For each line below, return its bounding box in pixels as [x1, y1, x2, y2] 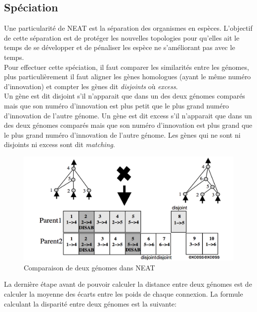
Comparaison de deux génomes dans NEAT [24, 262, 155, 272]
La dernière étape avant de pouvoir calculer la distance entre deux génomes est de [4, 279, 252, 289]
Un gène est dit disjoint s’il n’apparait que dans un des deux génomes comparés [4, 91, 245, 101]
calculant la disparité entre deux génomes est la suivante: [4, 298, 177, 309]
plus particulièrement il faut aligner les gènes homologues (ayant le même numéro [4, 71, 251, 82]
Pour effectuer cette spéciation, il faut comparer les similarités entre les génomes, [4, 61, 249, 72]
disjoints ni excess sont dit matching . [4, 139, 115, 150]
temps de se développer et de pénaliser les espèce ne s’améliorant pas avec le [4, 42, 235, 52]
